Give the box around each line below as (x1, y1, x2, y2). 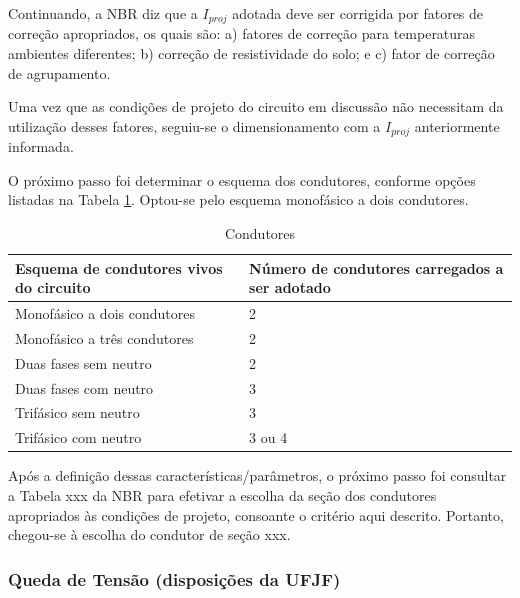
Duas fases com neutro (15, 377, 154, 398)
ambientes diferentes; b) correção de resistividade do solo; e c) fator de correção (8, 43, 495, 64)
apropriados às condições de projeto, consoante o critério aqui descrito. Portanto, (8, 504, 504, 525)
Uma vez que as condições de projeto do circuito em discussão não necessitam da (8, 96, 504, 117)
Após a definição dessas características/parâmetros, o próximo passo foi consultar (8, 465, 507, 486)
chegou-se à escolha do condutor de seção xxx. (8, 524, 291, 545)
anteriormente (414, 115, 500, 136)
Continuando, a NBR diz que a (8, 3, 198, 23)
